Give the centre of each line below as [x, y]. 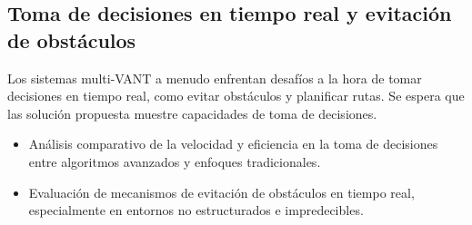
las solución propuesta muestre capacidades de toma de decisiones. [192, 113]
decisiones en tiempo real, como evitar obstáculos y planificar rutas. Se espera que [236, 96]
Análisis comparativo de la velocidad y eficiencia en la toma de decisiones [233, 144]
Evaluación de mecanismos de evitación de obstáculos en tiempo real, [221, 192]
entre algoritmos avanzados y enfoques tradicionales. [175, 161]
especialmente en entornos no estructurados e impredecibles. [196, 210]
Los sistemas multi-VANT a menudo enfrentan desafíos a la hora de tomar [215, 78]
